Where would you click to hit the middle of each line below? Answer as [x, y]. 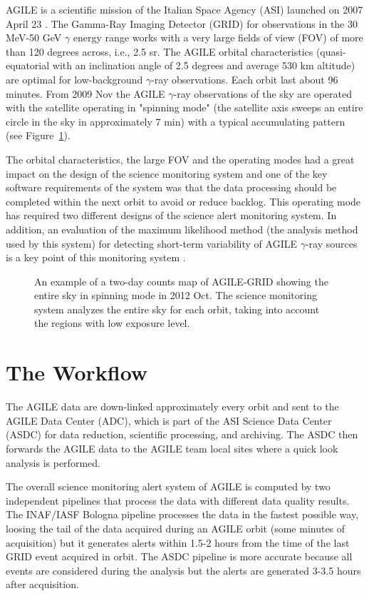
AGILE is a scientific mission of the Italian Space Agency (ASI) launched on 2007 [184, 9]
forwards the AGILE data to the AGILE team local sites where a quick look [172, 448]
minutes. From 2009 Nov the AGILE [85, 93]
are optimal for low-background [74, 79]
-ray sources [331, 243]
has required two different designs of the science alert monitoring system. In [171, 215]
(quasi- [331, 51]
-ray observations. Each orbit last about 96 [245, 79]
